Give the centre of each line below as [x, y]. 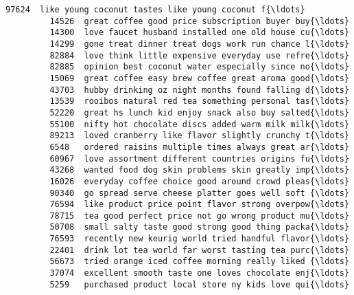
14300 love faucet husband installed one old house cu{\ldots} [200, 33]
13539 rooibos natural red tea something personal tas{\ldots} [200, 101]
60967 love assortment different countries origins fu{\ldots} [200, 159]
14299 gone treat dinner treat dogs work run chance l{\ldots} [200, 44]
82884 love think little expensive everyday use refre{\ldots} [200, 55]
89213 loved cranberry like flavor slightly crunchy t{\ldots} [200, 136]
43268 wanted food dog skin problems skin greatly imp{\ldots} [200, 170]
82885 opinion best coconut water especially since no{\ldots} [200, 67]
